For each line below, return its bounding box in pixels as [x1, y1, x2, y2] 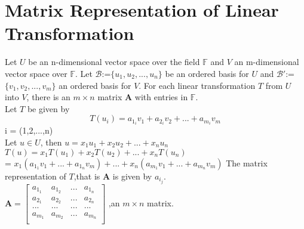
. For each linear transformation [139, 79, 256, 91]
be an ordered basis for [165, 67, 249, 79]
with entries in [134, 91, 188, 103]
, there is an [26, 91, 70, 103]
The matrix [226, 156, 268, 169]
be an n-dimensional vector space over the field [28, 55, 200, 68]
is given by [112, 169, 152, 182]
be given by [27, 102, 70, 114]
